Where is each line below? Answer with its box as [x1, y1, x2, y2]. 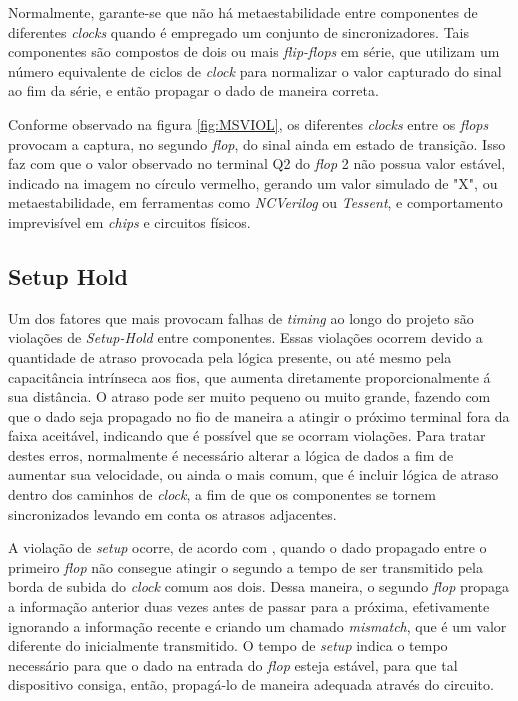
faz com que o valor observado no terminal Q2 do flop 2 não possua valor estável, [8, 153, 506, 174]
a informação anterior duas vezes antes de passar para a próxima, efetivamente [8, 596, 490, 617]
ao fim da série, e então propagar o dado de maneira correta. [8, 80, 379, 101]
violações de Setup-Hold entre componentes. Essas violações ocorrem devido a [8, 327, 483, 348]
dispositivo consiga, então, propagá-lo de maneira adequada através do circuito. [8, 674, 494, 695]
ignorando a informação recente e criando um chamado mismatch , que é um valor [8, 615, 507, 636]
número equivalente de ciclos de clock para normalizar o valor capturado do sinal [8, 60, 502, 81]
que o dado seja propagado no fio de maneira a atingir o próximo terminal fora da [8, 405, 510, 426]
